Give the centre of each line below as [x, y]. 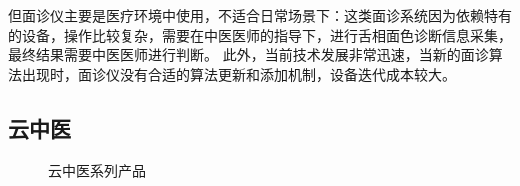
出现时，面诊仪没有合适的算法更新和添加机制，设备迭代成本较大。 [238, 73]
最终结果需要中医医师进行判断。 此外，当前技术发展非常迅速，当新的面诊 [248, 54]
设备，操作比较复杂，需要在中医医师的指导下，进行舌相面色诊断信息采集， [266, 34]
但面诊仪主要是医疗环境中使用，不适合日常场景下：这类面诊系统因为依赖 [246, 15]
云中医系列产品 [97, 169]
